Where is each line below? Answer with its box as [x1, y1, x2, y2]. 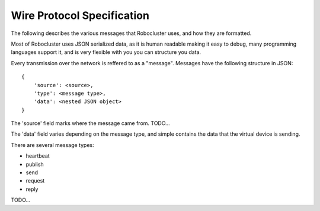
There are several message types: [11, 141, 94, 148]
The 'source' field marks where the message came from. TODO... [11, 120, 170, 127]
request [25, 177, 45, 184]
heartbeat [25, 152, 50, 159]
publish [25, 161, 44, 168]
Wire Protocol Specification [11, 9, 149, 22]
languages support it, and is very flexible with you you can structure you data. [11, 49, 201, 56]
